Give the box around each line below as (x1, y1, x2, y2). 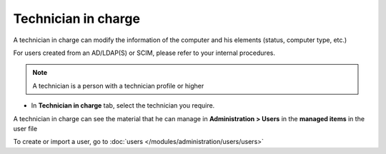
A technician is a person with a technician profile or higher (32, 81, 204, 90)
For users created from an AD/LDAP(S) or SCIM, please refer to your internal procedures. (13, 48, 275, 57)
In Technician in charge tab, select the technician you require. (31, 101, 215, 110)
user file (13, 124, 38, 133)
